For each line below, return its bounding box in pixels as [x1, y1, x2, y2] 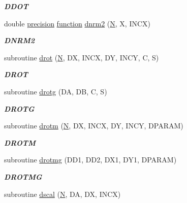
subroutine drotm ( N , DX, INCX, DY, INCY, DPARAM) [4, 120, 183, 131]
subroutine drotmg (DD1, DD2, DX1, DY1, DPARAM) [4, 154, 177, 165]
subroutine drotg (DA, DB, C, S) [4, 86, 107, 96]
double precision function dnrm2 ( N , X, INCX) [4, 18, 151, 28]
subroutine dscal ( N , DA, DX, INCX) [4, 188, 121, 199]
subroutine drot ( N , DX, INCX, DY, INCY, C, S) [4, 52, 159, 62]
